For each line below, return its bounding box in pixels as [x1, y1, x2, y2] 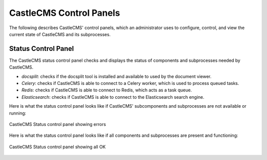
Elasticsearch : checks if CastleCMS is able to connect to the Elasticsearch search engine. [21, 94, 205, 100]
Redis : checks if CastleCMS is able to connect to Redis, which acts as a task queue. [21, 87, 192, 93]
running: [9, 110, 27, 116]
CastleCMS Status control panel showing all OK [9, 144, 106, 150]
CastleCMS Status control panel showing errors [9, 121, 106, 127]
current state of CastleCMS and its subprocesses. [9, 31, 111, 37]
